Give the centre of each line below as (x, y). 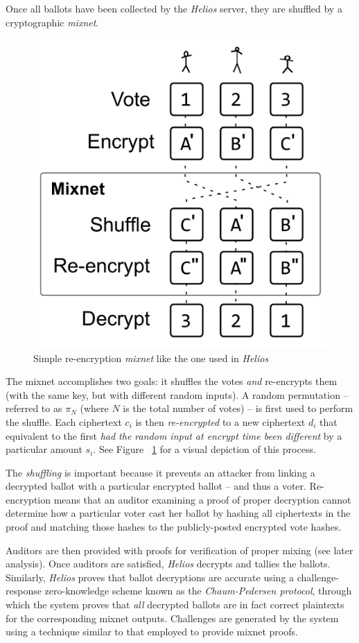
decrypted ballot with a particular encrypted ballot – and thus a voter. (156, 486)
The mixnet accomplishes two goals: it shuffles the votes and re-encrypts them (172, 381)
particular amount (44, 449)
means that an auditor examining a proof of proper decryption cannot (202, 499)
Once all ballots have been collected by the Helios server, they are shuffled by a (174, 8)
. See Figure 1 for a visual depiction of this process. (204, 449)
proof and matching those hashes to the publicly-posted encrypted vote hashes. (174, 527)
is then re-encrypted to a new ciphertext (220, 421)
